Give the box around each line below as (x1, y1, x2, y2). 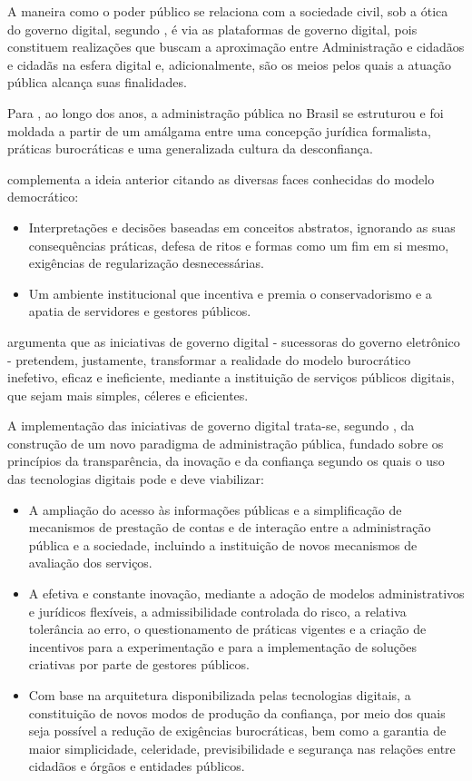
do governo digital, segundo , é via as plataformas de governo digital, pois (7, 19, 418, 38)
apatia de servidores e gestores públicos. (28, 302, 251, 321)
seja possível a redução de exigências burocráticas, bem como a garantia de (28, 721, 447, 740)
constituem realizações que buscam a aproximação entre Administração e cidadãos (7, 37, 465, 56)
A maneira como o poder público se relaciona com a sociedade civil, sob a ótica (7, 2, 448, 20)
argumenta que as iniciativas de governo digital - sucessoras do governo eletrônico (7, 331, 460, 351)
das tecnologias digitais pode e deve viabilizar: (7, 470, 264, 489)
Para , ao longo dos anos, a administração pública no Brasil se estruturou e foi (7, 103, 444, 122)
